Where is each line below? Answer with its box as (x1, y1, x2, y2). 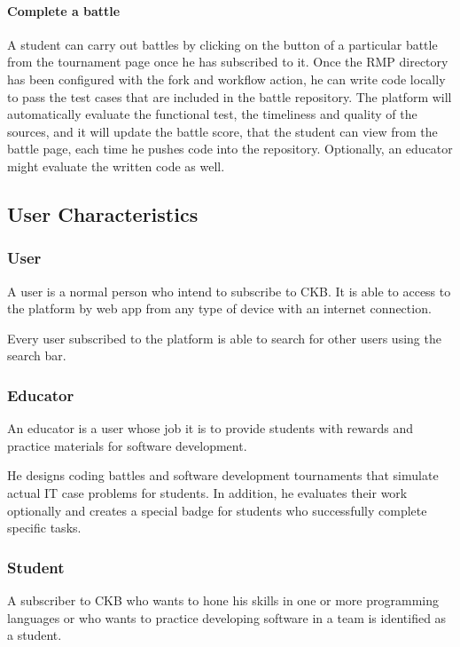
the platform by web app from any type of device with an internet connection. (7, 299, 432, 318)
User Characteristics (7, 200, 199, 227)
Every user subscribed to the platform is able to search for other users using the (7, 328, 441, 347)
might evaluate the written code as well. (7, 156, 225, 175)
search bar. (7, 346, 66, 365)
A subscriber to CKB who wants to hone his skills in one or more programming (7, 590, 439, 609)
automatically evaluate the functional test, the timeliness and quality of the (7, 105, 417, 123)
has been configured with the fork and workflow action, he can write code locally (7, 69, 446, 88)
